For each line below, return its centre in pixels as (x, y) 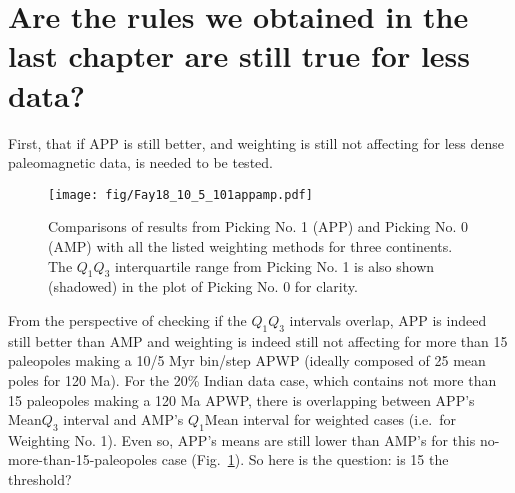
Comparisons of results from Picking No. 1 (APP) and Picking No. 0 (258, 226)
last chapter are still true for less (239, 55)
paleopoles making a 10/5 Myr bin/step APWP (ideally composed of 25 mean (247, 360)
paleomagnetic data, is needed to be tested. (140, 162)
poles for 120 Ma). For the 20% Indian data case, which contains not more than (252, 379)
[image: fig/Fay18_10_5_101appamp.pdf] (180, 194)
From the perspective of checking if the (127, 319)
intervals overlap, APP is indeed (388, 319)
